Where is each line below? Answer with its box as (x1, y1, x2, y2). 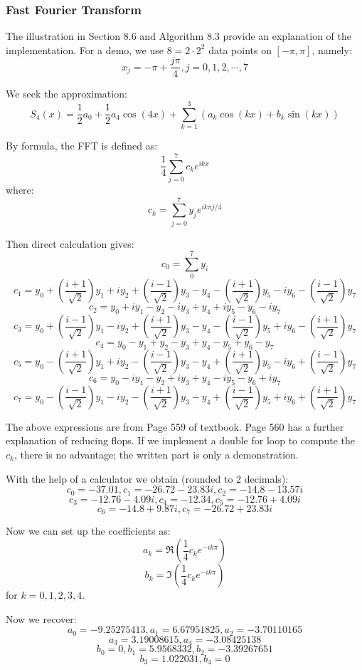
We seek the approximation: (6, 86, 127, 101)
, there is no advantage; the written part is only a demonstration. (14, 446, 299, 461)
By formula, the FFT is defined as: (6, 138, 158, 153)
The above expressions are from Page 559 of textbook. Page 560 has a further (6, 419, 344, 434)
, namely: (312, 42, 352, 57)
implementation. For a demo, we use (6, 42, 164, 57)
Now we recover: (6, 611, 77, 626)
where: (6, 182, 34, 197)
